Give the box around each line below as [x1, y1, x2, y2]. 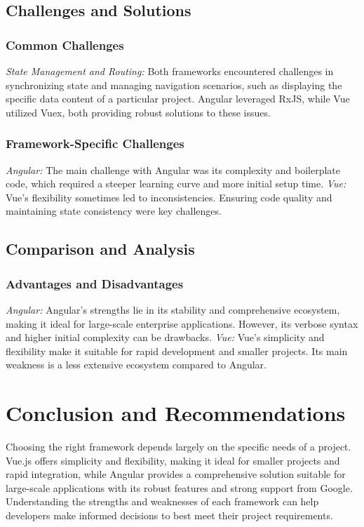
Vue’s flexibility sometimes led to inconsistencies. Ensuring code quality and [6, 189, 332, 204]
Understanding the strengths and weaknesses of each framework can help [6, 494, 319, 509]
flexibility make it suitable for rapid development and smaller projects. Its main [6, 343, 348, 358]
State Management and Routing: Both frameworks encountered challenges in [6, 64, 334, 78]
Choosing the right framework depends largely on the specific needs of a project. [6, 439, 351, 454]
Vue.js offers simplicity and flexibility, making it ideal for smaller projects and [6, 453, 340, 467]
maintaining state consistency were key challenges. [6, 204, 222, 218]
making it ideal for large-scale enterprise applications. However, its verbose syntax [6, 316, 358, 331]
